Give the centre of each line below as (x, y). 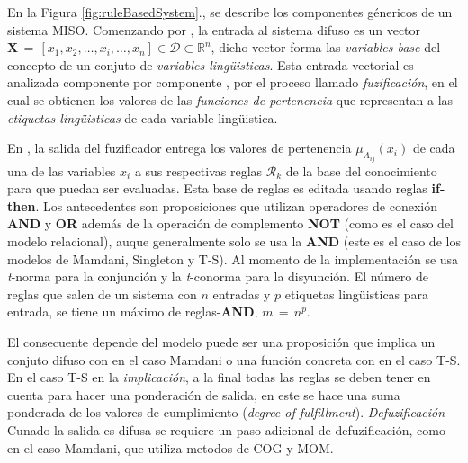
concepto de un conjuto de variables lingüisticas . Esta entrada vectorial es (211, 64)
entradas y (242, 294)
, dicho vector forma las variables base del (326, 47)
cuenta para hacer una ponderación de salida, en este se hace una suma (204, 394)
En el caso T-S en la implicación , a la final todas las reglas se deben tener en (219, 377)
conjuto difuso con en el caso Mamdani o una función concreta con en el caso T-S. (234, 359)
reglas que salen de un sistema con (102, 294)
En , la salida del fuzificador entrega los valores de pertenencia (180, 148)
